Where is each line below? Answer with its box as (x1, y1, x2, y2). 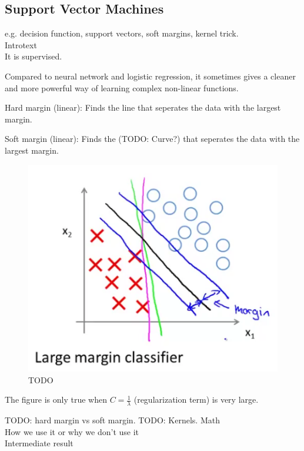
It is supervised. (5, 50, 62, 62)
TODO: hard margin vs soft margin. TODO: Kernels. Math (5, 414, 220, 426)
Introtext (5, 38, 37, 51)
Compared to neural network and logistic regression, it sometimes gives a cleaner (5, 69, 296, 82)
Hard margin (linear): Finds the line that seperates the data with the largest (5, 101, 281, 114)
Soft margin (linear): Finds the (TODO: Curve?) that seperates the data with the (5, 132, 300, 145)
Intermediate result (5, 437, 74, 449)
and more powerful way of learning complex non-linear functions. (5, 81, 239, 94)
